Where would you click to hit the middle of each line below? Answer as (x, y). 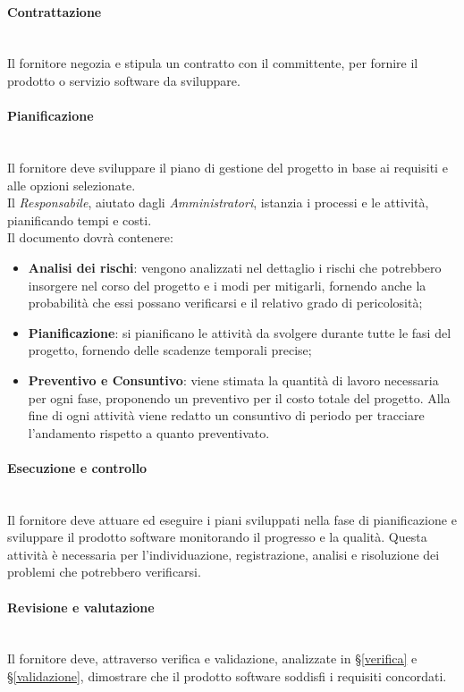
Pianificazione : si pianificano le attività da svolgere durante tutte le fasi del (240, 332)
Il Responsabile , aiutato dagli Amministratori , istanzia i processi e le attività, (218, 203)
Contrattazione (55, 11)
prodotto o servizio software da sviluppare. (124, 80)
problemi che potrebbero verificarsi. (104, 572)
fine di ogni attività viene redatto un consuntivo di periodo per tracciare (226, 415)
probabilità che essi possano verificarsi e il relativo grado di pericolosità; (225, 303)
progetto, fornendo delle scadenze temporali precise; (170, 350)
